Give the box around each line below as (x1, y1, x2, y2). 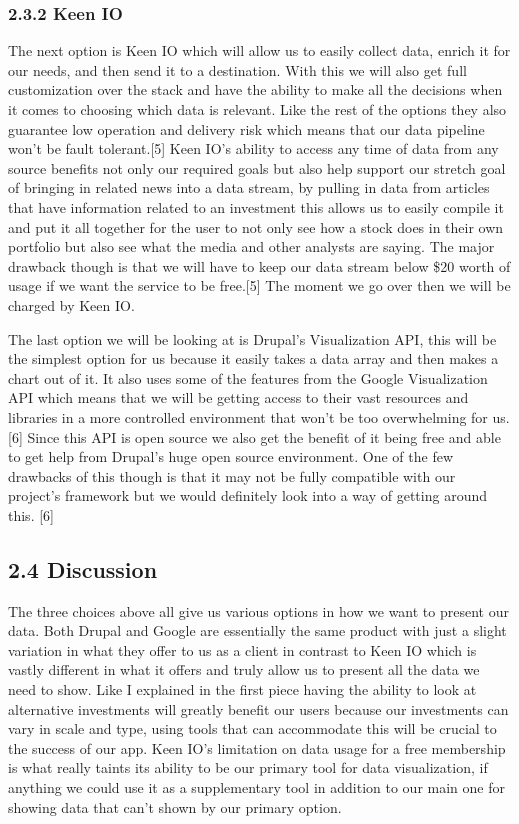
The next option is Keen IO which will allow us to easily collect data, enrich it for (8, 40, 511, 61)
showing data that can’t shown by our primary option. (8, 796, 342, 817)
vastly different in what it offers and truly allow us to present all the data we (8, 659, 480, 680)
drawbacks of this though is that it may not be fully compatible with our (8, 465, 456, 486)
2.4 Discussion (8, 553, 158, 584)
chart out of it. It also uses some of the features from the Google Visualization (8, 367, 488, 388)
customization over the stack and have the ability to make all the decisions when (8, 79, 503, 100)
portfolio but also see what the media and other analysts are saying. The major (8, 236, 495, 257)
